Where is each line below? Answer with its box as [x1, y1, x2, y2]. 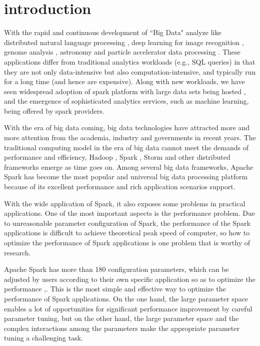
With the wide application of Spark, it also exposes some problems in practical [4, 198, 245, 208]
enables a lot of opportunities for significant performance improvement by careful [4, 303, 252, 313]
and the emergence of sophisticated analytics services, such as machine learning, [4, 96, 249, 106]
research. [4, 247, 31, 257]
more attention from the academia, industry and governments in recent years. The [4, 132, 256, 143]
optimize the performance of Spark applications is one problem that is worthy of [4, 237, 250, 247]
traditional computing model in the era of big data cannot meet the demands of [4, 142, 249, 152]
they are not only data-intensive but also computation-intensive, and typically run [4, 66, 256, 77]
